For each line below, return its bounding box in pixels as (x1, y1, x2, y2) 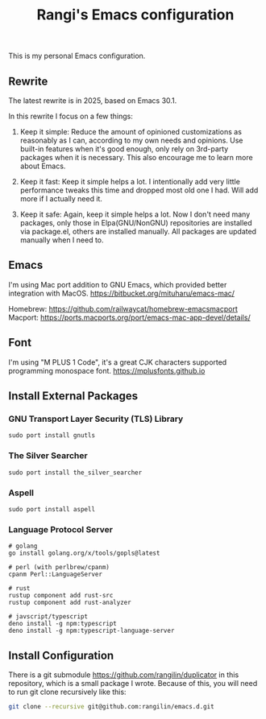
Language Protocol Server (8, 523, 113, 535)
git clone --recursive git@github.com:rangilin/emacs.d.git (8, 703, 215, 711)
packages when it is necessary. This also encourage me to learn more (19, 153, 253, 162)
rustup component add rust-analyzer (8, 598, 131, 607)
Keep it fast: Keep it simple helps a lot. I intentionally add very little (19, 177, 240, 186)
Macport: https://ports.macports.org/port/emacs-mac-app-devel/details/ (8, 312, 251, 322)
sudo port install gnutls (8, 432, 95, 440)
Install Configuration (8, 648, 114, 662)
